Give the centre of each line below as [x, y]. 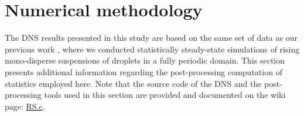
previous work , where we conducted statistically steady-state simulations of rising [152, 49]
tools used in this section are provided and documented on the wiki [165, 95]
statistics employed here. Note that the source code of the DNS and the [133, 83]
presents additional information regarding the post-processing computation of [144, 71]
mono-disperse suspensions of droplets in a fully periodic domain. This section [145, 60]
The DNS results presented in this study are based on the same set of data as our [151, 38]
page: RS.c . [25, 106]
